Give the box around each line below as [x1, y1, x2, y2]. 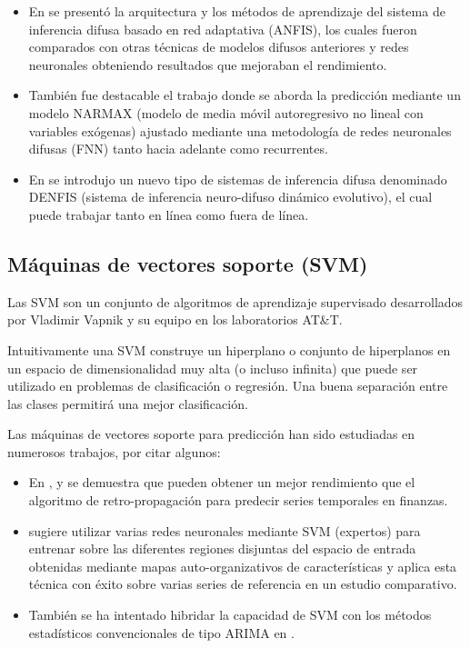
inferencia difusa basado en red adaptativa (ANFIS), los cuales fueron [28, 19, 417, 38]
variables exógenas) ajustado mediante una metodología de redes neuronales [28, 121, 452, 140]
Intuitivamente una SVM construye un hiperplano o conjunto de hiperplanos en [7, 340, 451, 359]
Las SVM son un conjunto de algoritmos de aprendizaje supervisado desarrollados [7, 292, 464, 311]
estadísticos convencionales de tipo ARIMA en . [28, 623, 295, 642]
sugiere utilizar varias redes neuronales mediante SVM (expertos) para [28, 521, 421, 540]
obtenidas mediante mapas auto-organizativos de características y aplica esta [28, 556, 457, 575]
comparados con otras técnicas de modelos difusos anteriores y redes [28, 37, 409, 56]
